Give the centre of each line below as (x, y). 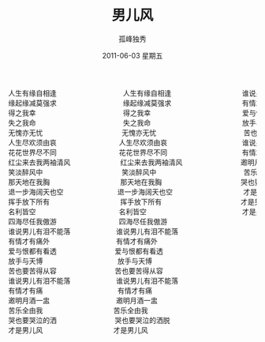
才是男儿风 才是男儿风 (78, 330)
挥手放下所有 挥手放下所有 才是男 (135, 202)
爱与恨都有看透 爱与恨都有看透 (86, 251)
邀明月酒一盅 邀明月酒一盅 (83, 301)
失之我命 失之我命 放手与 (136, 123)
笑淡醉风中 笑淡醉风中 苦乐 (133, 172)
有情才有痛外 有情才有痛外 (83, 241)
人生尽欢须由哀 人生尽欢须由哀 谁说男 (136, 143)
